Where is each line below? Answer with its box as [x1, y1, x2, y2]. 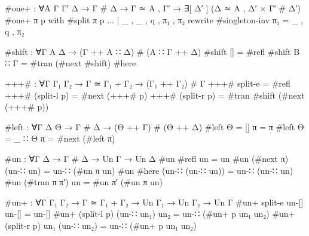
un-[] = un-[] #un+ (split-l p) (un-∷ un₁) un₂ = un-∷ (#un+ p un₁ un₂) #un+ [5, 207, 295, 220]
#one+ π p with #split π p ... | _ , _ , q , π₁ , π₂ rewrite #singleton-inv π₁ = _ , [5, 13, 303, 26]
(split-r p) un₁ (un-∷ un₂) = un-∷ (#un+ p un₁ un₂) [5, 219, 197, 231]
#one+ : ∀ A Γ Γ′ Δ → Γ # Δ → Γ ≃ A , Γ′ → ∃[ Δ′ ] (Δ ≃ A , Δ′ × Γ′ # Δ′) [5, 2, 301, 14]
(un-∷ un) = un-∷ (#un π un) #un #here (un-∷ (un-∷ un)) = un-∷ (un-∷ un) [5, 164, 293, 176]
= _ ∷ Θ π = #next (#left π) [5, 132, 115, 145]
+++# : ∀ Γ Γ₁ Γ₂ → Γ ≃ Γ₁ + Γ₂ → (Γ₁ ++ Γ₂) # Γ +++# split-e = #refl [5, 76, 290, 89]
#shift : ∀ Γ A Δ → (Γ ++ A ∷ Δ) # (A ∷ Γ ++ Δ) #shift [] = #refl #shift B [5, 45, 300, 57]
